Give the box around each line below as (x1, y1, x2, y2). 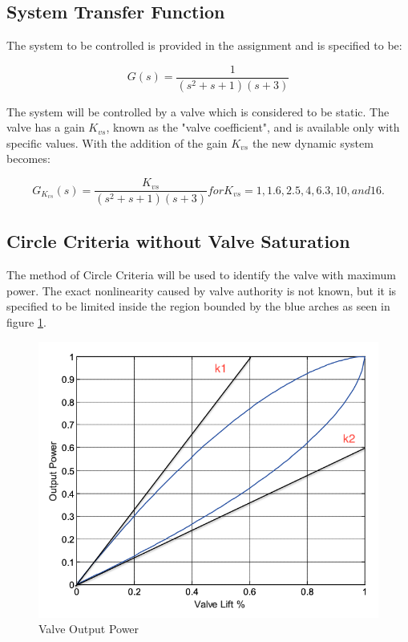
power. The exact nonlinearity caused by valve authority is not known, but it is (6, 282, 397, 299)
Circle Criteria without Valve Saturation (6, 229, 350, 254)
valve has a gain (6, 119, 85, 136)
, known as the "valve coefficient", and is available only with (106, 119, 400, 136)
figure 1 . (6, 313, 46, 330)
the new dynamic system (252, 134, 374, 151)
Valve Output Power (38, 620, 139, 637)
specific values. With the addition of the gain (6, 134, 228, 151)
